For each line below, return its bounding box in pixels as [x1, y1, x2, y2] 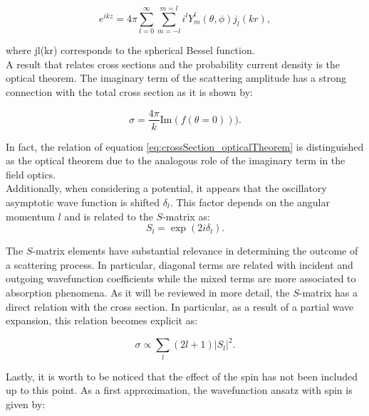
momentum [6, 208, 55, 223]
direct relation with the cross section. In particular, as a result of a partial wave [6, 299, 354, 314]
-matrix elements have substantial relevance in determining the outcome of [32, 243, 358, 258]
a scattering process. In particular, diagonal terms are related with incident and [6, 257, 353, 272]
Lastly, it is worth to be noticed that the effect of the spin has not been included [6, 368, 358, 383]
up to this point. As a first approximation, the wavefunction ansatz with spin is [6, 383, 353, 398]
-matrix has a [298, 284, 358, 299]
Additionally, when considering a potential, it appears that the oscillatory [6, 181, 327, 196]
